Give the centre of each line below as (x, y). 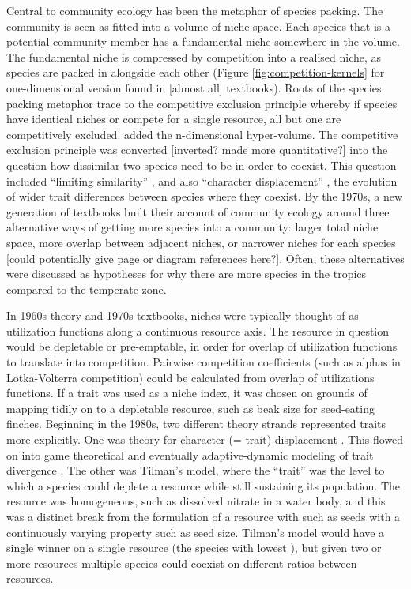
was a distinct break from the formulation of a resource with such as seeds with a (204, 516)
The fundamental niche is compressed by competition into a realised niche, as (194, 56)
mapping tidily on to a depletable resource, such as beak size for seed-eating (190, 408)
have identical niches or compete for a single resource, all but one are (174, 119)
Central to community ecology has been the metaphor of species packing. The (195, 10)
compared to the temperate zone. (87, 289)
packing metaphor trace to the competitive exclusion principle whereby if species (202, 103)
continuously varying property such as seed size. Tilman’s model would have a (196, 532)
